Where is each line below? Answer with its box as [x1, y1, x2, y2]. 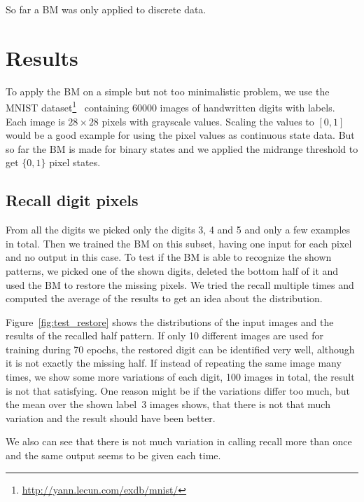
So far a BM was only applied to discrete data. [6, 2, 206, 16]
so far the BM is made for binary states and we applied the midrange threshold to [6, 141, 358, 156]
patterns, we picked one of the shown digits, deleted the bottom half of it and [6, 263, 339, 278]
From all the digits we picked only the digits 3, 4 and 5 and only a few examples [6, 222, 351, 237]
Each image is [6, 114, 65, 128]
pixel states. [49, 155, 101, 170]
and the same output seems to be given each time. [6, 448, 221, 463]
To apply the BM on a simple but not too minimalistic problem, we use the [6, 83, 330, 98]
